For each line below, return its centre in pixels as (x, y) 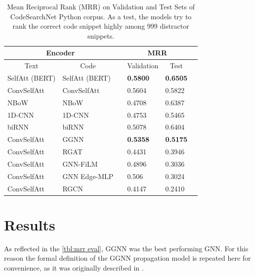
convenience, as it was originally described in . (74, 268)
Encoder (61, 53)
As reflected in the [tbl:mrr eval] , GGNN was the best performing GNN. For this (126, 248)
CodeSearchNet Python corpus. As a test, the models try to (101, 16)
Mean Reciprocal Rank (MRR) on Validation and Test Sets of (101, 6)
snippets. (101, 35)
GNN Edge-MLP (88, 176)
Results (30, 224)
